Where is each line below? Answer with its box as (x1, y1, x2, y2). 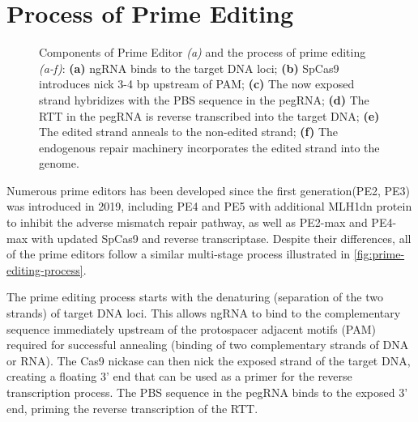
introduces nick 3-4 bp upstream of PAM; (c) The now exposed (39, 75, 355, 92)
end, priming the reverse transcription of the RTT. (6, 399, 258, 416)
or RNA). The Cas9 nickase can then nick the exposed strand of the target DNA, (6, 352, 411, 369)
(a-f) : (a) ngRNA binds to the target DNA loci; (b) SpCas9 (39, 59, 339, 76)
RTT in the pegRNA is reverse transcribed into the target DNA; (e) (39, 107, 380, 124)
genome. (39, 155, 79, 172)
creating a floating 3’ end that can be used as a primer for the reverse (6, 368, 352, 385)
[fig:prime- (353, 245, 405, 262)
